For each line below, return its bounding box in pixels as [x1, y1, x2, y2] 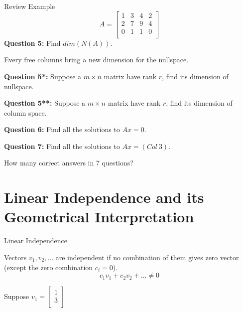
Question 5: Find [4, 37, 61, 48]
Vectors [4, 252, 27, 262]
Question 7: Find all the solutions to [4, 141, 120, 151]
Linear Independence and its [4, 187, 204, 207]
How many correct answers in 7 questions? [4, 157, 133, 168]
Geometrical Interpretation [4, 206, 194, 227]
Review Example [4, 1, 55, 11]
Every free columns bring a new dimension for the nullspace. [4, 54, 189, 65]
